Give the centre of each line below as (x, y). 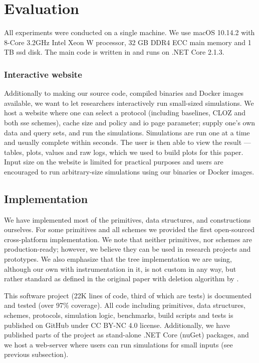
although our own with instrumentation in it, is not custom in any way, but (120, 268)
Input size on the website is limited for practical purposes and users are (114, 162)
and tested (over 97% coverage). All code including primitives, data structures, (125, 305)
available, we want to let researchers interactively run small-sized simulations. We (129, 103)
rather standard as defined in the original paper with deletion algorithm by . (121, 279)
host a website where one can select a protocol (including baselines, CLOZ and (125, 113)
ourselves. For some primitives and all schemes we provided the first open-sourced (129, 229)
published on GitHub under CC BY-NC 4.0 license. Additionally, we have (117, 325)
